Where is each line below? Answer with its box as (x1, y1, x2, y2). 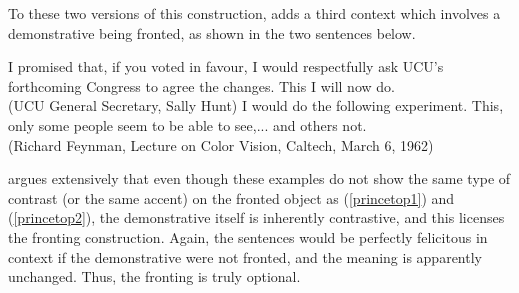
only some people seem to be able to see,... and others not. (8, 114, 367, 135)
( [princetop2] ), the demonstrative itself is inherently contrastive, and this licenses (8, 207, 505, 228)
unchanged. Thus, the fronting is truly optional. (8, 266, 301, 287)
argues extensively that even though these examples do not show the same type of (8, 168, 511, 189)
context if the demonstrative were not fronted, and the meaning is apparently (8, 246, 482, 267)
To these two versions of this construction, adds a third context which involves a (8, 3, 501, 23)
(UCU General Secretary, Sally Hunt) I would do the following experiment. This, (8, 95, 504, 116)
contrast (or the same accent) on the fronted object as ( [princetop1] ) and (8, 187, 455, 208)
